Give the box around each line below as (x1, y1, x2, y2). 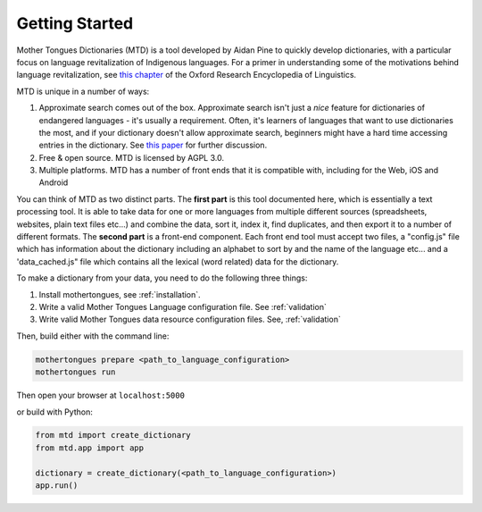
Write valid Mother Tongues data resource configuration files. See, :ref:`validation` (38, 314, 341, 325)
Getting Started (16, 13, 134, 33)
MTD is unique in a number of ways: (16, 86, 150, 97)
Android (38, 177, 69, 188)
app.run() (35, 481, 79, 491)
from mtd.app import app (35, 442, 145, 453)
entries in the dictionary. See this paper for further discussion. (38, 139, 268, 151)
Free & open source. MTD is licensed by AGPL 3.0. (38, 152, 225, 163)
